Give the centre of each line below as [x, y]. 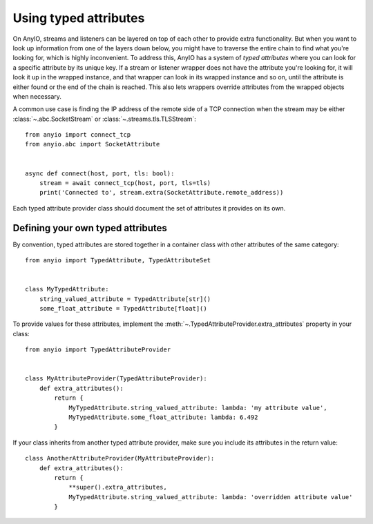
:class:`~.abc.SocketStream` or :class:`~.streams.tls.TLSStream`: [105, 119]
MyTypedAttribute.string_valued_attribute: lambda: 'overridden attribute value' [211, 497]
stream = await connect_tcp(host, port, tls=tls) [125, 183]
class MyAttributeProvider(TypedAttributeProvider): [116, 379]
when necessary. [37, 96]
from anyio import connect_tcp [78, 135]
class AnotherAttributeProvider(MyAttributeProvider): [120, 458]
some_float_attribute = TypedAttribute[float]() [123, 309]
